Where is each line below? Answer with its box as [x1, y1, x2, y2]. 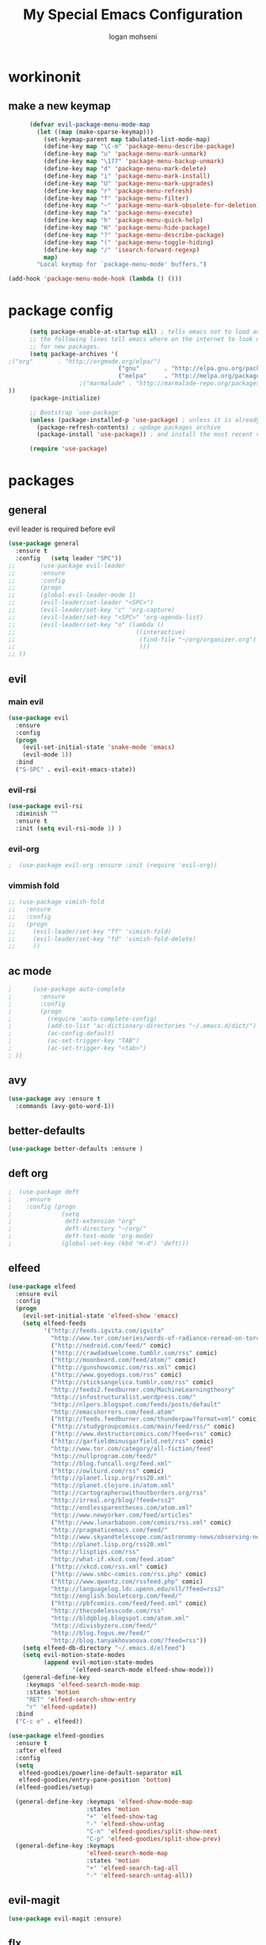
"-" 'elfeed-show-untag [85, 1820, 165, 1828]
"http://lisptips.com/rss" [50, 1548, 140, 1556]
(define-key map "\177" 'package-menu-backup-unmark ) [43, 157, 225, 166]
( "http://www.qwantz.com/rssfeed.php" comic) [50, 1577, 203, 1586]
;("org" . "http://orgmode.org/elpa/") [8, 357, 161, 366]
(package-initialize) [28, 394, 101, 402]
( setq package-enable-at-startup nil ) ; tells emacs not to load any [28, 328, 264, 336]
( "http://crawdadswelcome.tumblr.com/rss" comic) [50, 1348, 218, 1357]
